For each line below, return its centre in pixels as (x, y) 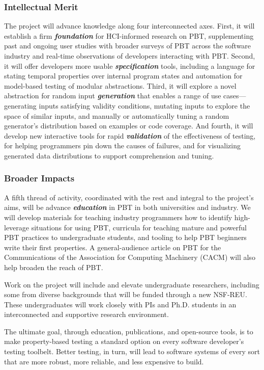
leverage (17, 227)
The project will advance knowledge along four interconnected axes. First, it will (129, 26)
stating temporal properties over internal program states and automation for (123, 76)
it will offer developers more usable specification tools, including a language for (130, 65)
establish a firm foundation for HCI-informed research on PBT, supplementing (129, 35)
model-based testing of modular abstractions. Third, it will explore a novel (120, 85)
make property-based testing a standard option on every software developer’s (124, 341)
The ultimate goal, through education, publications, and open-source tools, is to (129, 331)
